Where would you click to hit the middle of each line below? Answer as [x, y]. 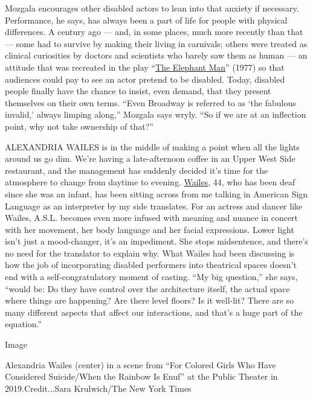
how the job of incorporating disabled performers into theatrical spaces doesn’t [151, 265]
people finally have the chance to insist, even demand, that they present [138, 91]
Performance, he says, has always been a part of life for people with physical [146, 20]
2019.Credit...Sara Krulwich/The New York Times [98, 388]
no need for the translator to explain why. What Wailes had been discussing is [150, 253]
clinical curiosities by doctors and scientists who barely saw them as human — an [156, 55]
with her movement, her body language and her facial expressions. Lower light [150, 229]
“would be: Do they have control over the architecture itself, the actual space [147, 288]
